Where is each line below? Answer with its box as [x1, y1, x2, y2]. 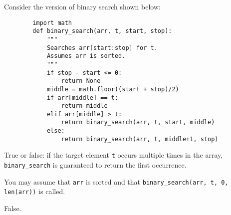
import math [32, 19, 72, 26]
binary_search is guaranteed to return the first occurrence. [4, 160, 187, 170]
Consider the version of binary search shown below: [4, 1, 161, 11]
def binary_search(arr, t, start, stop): [32, 27, 172, 35]
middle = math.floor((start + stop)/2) [46, 85, 179, 93]
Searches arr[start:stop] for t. [46, 44, 158, 51]
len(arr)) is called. [4, 186, 65, 197]
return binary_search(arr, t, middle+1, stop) [61, 135, 219, 143]
